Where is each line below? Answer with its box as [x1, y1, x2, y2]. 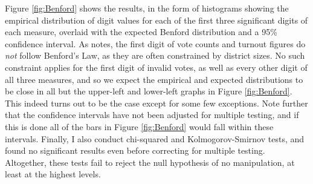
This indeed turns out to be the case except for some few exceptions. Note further [5, 96, 308, 109]
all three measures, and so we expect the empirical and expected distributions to [5, 73, 303, 85]
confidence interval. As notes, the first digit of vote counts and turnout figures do [5, 37, 306, 50]
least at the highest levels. [5, 168, 101, 180]
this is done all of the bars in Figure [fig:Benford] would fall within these [5, 120, 274, 133]
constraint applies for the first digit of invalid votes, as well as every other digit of [5, 61, 308, 73]
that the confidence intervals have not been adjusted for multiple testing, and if [5, 108, 299, 121]
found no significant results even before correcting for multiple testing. [5, 144, 265, 157]
